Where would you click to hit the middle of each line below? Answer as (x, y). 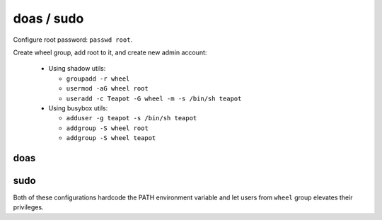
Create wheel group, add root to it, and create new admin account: (110, 52)
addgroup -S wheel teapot (111, 138)
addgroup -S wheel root (107, 128)
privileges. (28, 207)
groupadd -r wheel (98, 79)
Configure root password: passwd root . (73, 40)
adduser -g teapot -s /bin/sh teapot (132, 118)
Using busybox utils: (78, 108)
